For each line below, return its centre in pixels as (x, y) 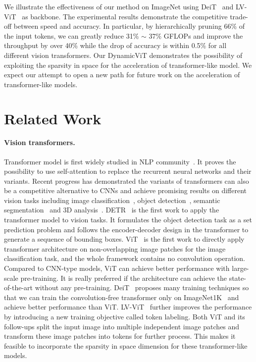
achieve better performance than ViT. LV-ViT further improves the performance (128, 307)
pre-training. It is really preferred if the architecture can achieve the (124, 278)
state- (237, 278)
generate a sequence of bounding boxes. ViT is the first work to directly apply (124, 239)
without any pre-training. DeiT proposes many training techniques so (142, 287)
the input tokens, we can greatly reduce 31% (72, 35)
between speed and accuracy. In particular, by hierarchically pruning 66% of (129, 26)
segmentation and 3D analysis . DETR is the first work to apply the (112, 210)
